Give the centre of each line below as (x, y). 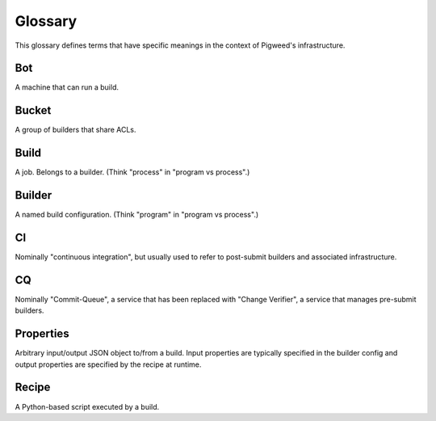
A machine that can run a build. (67, 87)
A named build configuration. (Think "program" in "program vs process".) (137, 215)
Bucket (33, 110)
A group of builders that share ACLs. (75, 130)
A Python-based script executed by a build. (87, 406)
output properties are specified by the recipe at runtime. (108, 364)
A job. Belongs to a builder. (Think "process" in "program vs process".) (132, 172)
